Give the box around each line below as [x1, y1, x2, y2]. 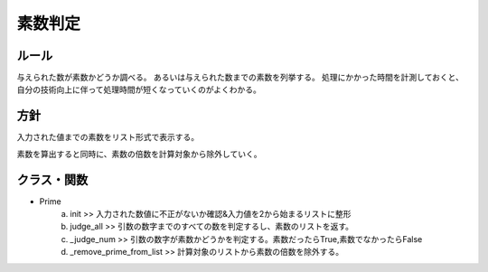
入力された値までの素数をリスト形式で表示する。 [16, 132, 199, 143]
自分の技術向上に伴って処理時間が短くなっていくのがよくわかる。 [16, 84, 261, 95]
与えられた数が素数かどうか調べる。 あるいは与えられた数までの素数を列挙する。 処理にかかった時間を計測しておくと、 [16, 72, 465, 83]
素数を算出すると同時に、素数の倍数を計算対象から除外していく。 [16, 148, 262, 159]
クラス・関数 [16, 172, 89, 187]
